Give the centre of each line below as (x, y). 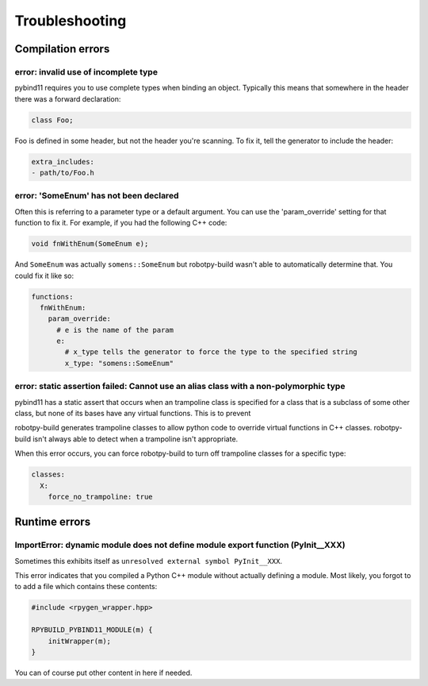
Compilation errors (62, 49)
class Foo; (52, 120)
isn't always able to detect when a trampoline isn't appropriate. (136, 439)
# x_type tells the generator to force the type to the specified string (211, 352)
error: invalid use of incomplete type (86, 71)
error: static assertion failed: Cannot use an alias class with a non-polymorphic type (180, 387)
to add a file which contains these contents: (86, 587)
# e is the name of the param (115, 330)
